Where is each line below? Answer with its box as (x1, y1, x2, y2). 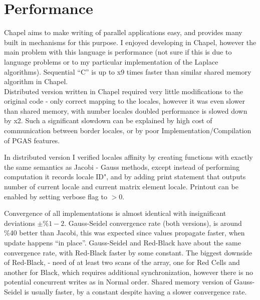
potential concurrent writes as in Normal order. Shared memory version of (4, 276, 232, 287)
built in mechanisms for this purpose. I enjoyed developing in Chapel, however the (4, 37, 256, 47)
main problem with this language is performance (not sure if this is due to (4, 47, 232, 57)
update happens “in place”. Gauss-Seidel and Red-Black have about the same (4, 237, 241, 247)
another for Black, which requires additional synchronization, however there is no (4, 266, 253, 277)
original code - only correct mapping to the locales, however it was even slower (4, 96, 245, 106)
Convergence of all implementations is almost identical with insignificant (4, 208, 226, 218)
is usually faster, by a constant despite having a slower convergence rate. (24, 286, 247, 296)
